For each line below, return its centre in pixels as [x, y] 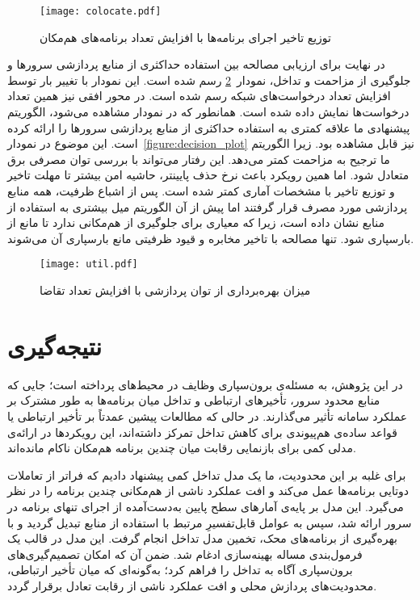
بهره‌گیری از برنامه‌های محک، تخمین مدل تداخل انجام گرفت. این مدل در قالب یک [202, 538]
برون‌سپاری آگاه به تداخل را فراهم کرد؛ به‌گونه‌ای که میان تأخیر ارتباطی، [180, 570]
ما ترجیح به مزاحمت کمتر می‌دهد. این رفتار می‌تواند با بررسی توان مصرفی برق [199, 159]
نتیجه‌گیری [55, 345]
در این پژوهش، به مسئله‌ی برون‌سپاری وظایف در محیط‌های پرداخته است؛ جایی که [205, 384]
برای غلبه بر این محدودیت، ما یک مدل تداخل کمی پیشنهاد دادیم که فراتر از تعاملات [207, 474]
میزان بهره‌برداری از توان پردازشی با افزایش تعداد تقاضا [175, 290]
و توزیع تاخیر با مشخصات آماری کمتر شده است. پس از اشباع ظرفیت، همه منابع [201, 191]
